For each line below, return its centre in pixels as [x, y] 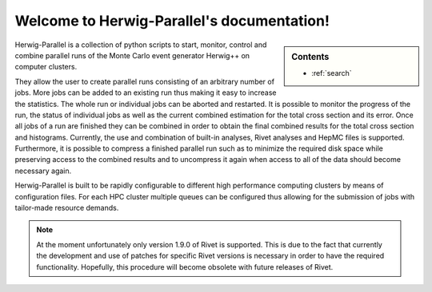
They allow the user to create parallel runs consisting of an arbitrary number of [145, 81]
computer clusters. [46, 67]
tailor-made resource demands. [67, 208]
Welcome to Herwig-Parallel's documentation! [172, 21]
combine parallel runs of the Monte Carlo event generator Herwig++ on [132, 55]
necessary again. [43, 171]
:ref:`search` [332, 73]
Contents [310, 57]
